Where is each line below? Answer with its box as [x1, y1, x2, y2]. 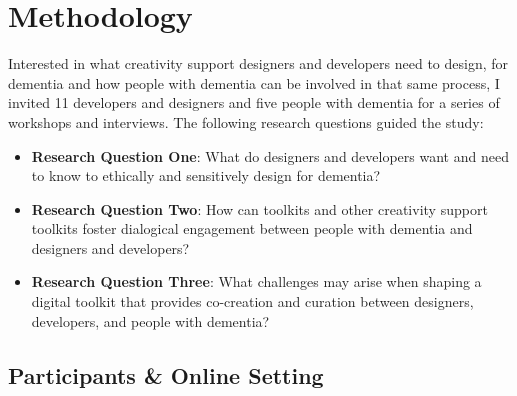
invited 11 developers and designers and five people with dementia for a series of [8, 92, 500, 113]
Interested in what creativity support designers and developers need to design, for [8, 53, 509, 74]
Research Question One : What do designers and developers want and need [31, 145, 509, 166]
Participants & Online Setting [8, 359, 324, 390]
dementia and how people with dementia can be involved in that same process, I [8, 72, 500, 93]
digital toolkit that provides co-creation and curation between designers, [31, 291, 474, 312]
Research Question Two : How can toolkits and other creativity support [31, 198, 488, 219]
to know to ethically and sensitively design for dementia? [31, 165, 381, 186]
